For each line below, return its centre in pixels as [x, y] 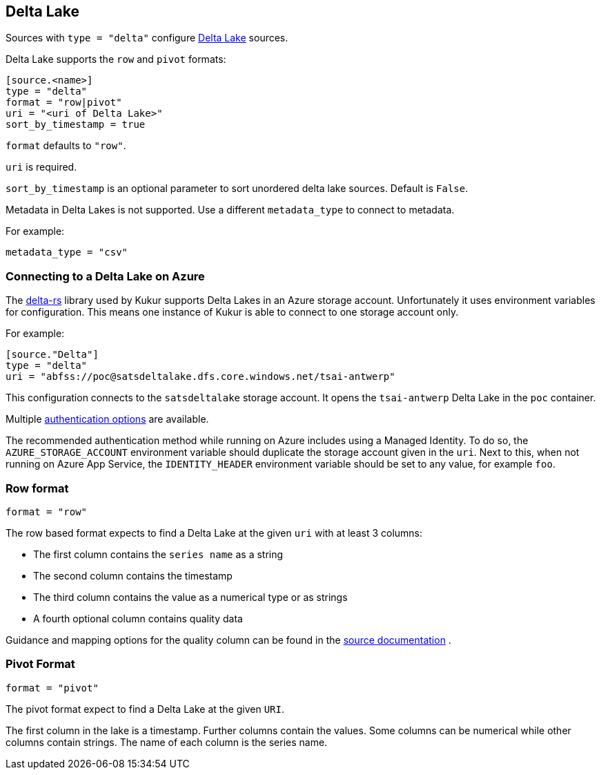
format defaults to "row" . [66, 146]
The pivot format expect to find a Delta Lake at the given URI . [145, 709]
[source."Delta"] [52, 355]
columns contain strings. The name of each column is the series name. [167, 742]
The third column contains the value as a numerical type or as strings [190, 597]
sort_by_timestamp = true [76, 125]
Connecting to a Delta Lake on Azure [105, 276]
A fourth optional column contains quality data [138, 618]
